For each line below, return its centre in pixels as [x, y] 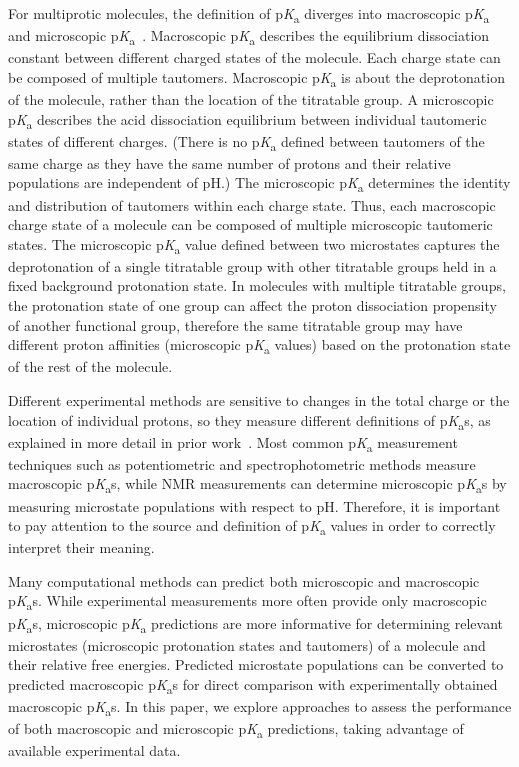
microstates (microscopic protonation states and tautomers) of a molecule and [247, 644]
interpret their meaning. [81, 547]
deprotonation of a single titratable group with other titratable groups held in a [252, 265]
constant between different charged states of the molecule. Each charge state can [254, 57]
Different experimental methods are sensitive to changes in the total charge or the [259, 399]
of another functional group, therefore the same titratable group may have [235, 324]
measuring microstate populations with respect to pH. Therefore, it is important [254, 505]
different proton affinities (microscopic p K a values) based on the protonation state [259, 346]
